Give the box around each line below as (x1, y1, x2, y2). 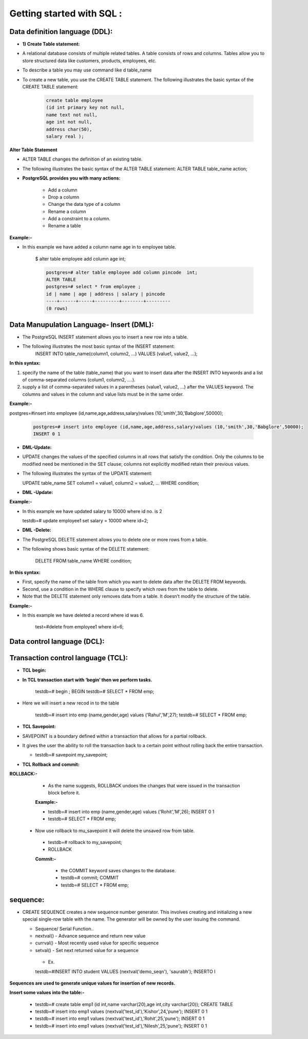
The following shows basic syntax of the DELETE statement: (22, 546, 150, 552)
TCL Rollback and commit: (22, 761, 80, 767)
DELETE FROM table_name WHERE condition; (35, 557, 132, 563)
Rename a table (48, 223, 81, 229)
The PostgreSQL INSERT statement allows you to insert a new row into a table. (22, 334, 188, 340)
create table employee (46, 98, 103, 103)
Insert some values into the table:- (9, 990, 85, 996)
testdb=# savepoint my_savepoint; (35, 752, 108, 758)
